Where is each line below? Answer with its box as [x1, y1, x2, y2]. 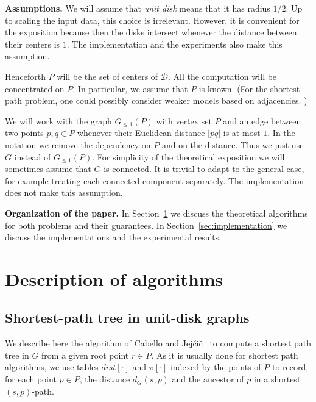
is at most [223, 126, 261, 139]
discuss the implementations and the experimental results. [5, 231, 222, 243]
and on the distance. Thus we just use [161, 138, 304, 151]
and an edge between [223, 114, 301, 127]
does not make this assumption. [5, 186, 123, 199]
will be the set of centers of [57, 70, 158, 82]
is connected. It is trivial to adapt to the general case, [104, 162, 304, 175]
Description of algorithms [5, 266, 223, 291]
